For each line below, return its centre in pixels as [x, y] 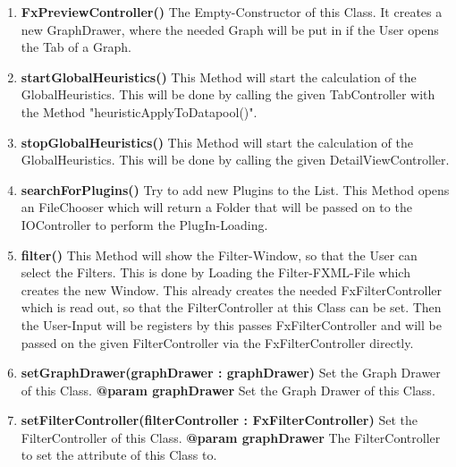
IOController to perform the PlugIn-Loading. [144, 224]
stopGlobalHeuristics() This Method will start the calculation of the [217, 142]
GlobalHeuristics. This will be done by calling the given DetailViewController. [235, 160]
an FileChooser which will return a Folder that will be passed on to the [216, 207]
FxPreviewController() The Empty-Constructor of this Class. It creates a [232, 12]
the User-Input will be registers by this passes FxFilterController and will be [231, 324]
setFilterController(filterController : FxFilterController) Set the [219, 420]
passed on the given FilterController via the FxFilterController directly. [217, 342]
